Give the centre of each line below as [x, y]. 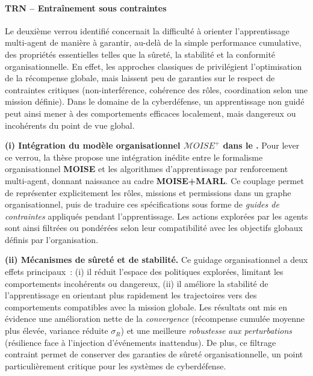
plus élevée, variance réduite [57, 331]
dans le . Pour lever [261, 145]
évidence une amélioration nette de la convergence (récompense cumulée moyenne [155, 319]
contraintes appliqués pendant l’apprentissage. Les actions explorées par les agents [156, 216]
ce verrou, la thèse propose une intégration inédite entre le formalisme [134, 157]
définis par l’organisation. [52, 239]
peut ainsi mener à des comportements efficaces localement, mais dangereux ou [150, 113]
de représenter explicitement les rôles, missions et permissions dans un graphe [148, 192]
